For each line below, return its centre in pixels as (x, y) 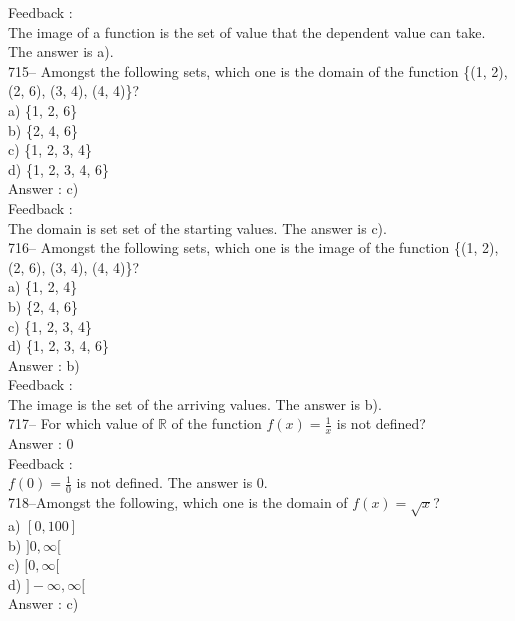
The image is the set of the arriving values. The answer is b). (195, 403)
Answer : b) (44, 364)
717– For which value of (81, 423)
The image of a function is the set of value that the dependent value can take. (247, 31)
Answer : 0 (41, 443)
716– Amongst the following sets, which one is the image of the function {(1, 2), (253, 247)
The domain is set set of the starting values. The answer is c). (197, 227)
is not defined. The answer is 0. (172, 482)
